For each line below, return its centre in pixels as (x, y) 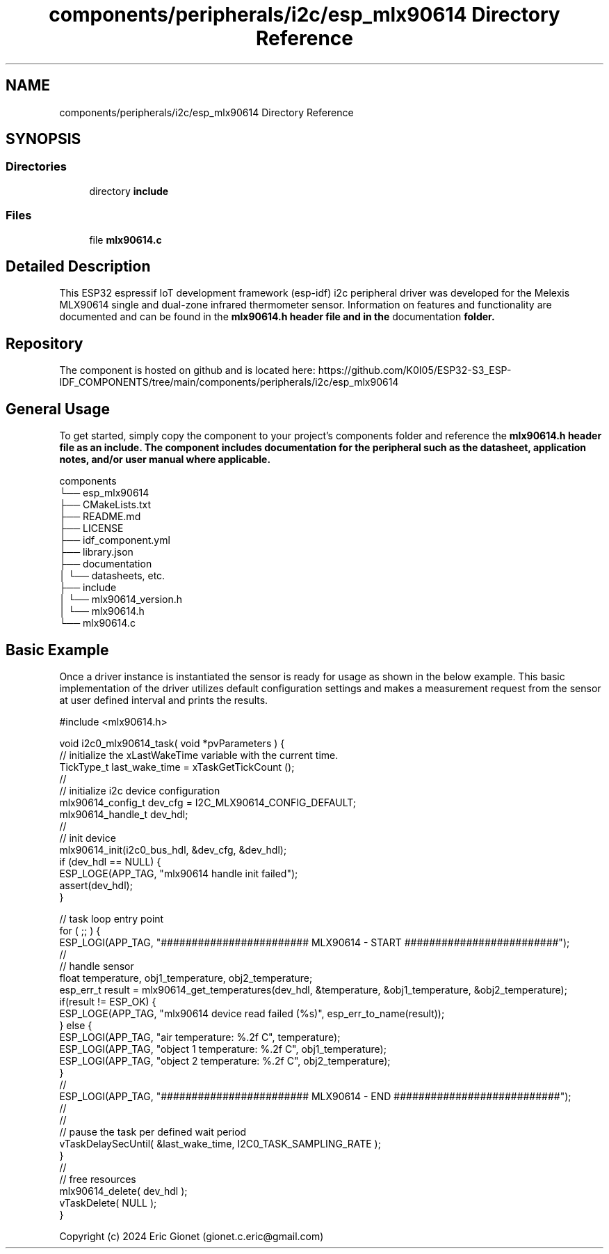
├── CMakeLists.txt (105, 505)
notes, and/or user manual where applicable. (165, 460)
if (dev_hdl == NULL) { (110, 861)
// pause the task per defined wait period (153, 1131)
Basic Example (57, 650)
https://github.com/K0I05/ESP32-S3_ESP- (415, 370)
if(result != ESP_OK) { (108, 1001)
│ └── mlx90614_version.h (121, 599)
